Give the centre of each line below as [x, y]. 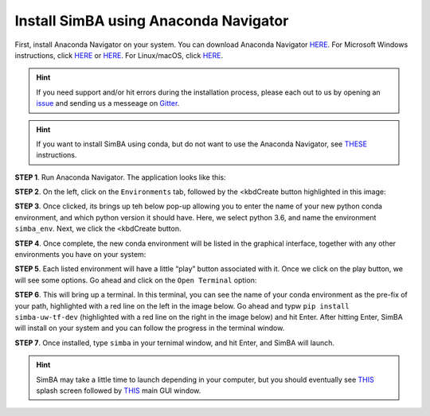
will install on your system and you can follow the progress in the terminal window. [150, 328]
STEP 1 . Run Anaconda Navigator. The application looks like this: [120, 177]
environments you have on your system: [80, 255]
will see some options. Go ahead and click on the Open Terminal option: [136, 280]
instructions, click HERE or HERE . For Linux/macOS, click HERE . [119, 55]
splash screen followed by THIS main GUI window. [119, 391]
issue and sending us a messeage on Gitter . [108, 103]
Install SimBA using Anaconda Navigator [152, 21]
